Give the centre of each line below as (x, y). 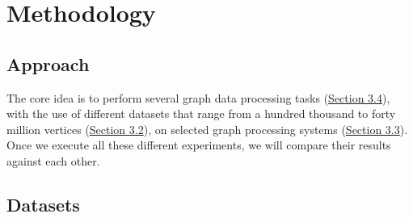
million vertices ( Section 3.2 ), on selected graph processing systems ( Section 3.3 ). (207, 129)
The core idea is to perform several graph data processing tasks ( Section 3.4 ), (198, 97)
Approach (48, 63)
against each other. (53, 160)
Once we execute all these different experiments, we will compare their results (199, 145)
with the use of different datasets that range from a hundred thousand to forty (201, 113)
